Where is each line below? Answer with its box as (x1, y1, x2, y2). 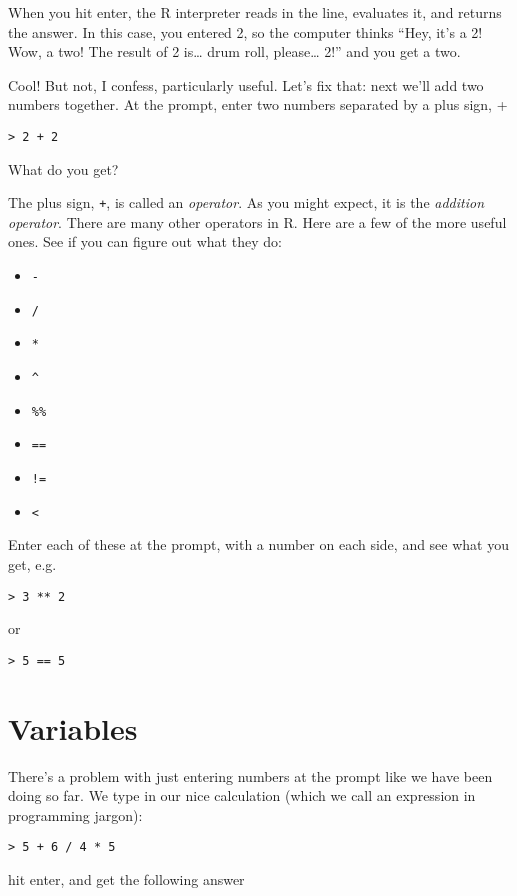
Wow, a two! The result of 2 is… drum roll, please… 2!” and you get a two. (8, 41, 461, 62)
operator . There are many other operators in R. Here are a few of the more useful (8, 211, 507, 232)
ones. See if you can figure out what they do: (8, 231, 282, 252)
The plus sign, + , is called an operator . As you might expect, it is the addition (8, 192, 485, 213)
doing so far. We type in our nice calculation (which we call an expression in (8, 785, 476, 806)
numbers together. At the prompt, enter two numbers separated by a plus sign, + (8, 94, 508, 115)
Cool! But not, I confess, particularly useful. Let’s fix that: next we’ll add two (8, 74, 484, 95)
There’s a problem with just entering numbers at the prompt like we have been (8, 765, 493, 786)
